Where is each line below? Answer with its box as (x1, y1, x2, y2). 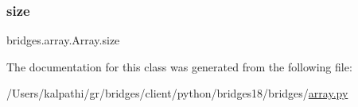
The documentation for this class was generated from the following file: (6, 58, 352, 75)
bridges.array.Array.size (6, 32, 120, 48)
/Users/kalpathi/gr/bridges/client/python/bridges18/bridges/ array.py (6, 85, 348, 101)
